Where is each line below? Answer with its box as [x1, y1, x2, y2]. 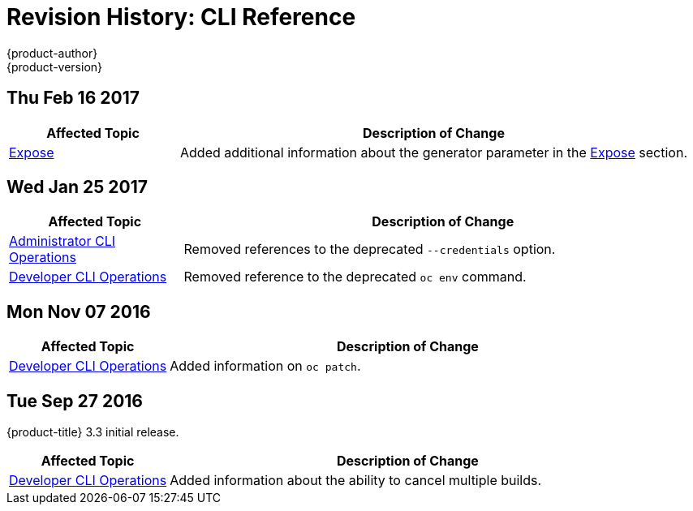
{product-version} [6, 59, 103, 74]
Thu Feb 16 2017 [6, 88, 140, 109]
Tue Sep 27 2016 [6, 390, 143, 411]
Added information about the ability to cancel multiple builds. [170, 472, 542, 489]
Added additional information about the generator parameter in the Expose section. [180, 144, 688, 161]
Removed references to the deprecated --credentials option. [183, 241, 556, 258]
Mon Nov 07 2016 [6, 301, 151, 322]
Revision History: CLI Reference [6, 3, 356, 31]
